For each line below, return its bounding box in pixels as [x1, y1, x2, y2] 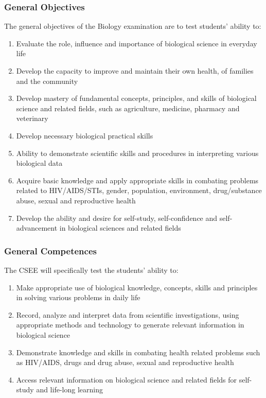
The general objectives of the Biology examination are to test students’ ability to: [4, 21, 261, 31]
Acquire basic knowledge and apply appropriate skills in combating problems [16, 175, 259, 185]
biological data [16, 158, 63, 168]
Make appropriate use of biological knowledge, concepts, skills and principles [16, 282, 258, 292]
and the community [16, 75, 78, 86]
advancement [16, 222, 58, 233]
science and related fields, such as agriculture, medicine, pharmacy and [16, 102, 240, 113]
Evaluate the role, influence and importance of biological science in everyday [16, 38, 257, 48]
